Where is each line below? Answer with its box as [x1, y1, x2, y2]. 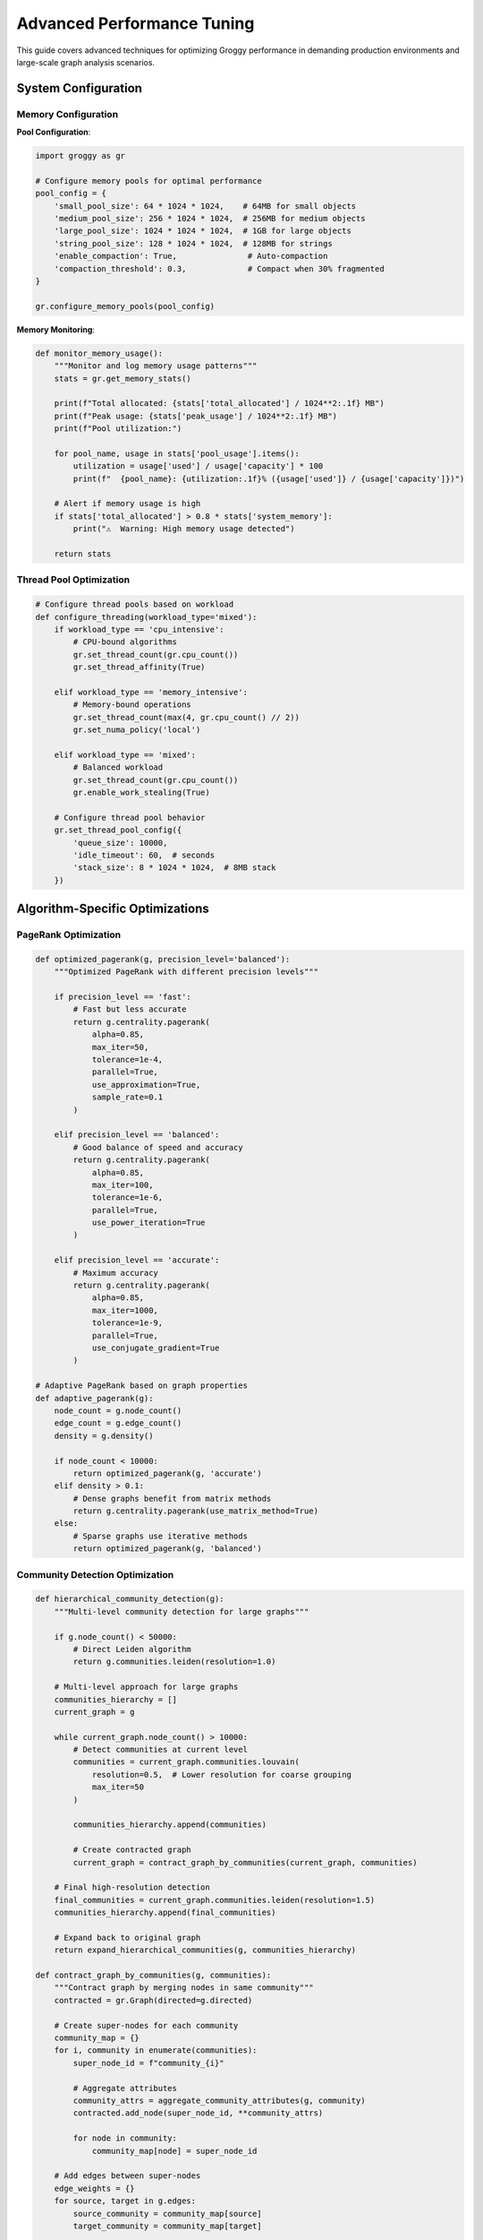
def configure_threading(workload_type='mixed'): [35, 612, 258, 622]
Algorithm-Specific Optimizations [16, 901, 209, 917]
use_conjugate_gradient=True [91, 1342, 220, 1353]
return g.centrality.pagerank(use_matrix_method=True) [72, 1506, 319, 1516]
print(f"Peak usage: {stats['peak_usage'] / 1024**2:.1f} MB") [54, 410, 338, 421]
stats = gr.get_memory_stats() [54, 373, 191, 383]
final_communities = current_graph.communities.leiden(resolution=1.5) [54, 1895, 376, 1905]
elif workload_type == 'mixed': [54, 749, 197, 760]
